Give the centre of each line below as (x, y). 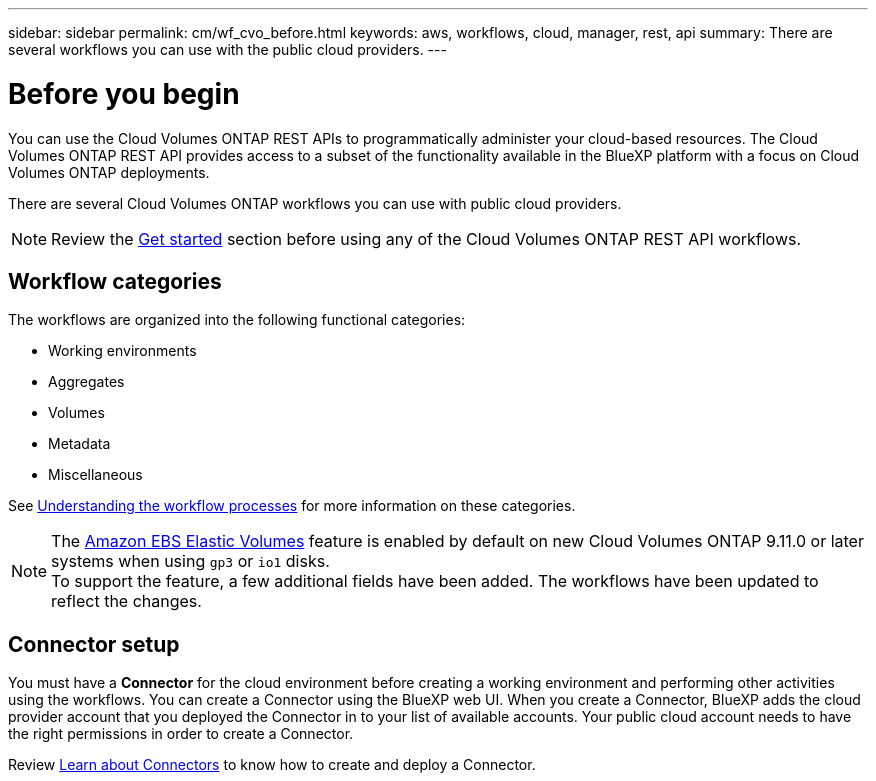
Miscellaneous (95, 475)
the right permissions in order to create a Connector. (181, 734)
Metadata (79, 444)
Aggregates (86, 382)
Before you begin (124, 93)
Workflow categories (115, 281)
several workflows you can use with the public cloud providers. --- (227, 49)
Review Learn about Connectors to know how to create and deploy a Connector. (272, 765)
